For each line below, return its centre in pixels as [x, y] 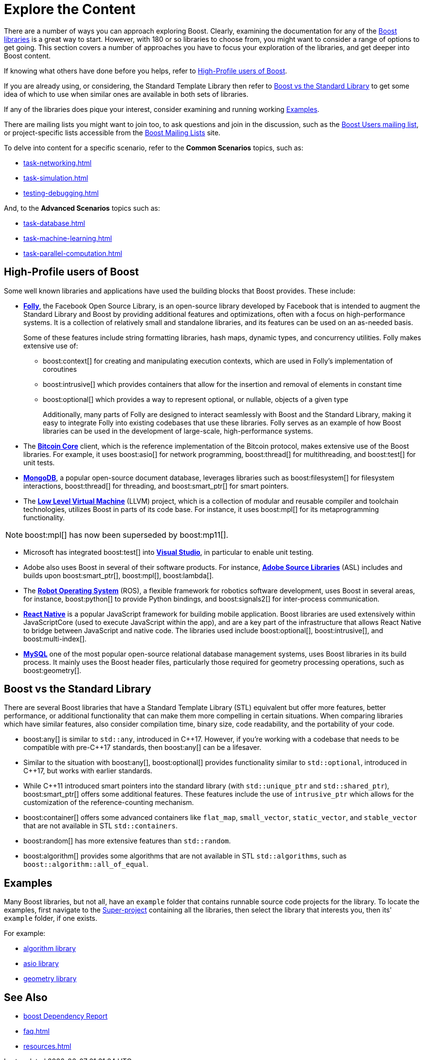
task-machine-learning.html [68, 238]
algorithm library [50, 949]
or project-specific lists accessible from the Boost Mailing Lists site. [112, 132]
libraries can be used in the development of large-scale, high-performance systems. [178, 431]
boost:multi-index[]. [55, 639]
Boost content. [27, 55]
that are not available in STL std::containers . [101, 826]
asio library [41, 964]
